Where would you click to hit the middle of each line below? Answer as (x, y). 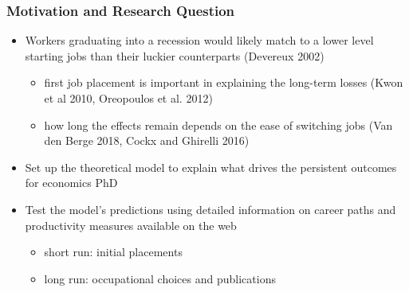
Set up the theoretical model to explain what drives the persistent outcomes (211, 167)
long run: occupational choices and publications (160, 278)
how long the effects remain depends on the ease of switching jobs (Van (218, 125)
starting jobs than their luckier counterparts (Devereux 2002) (175, 55)
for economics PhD (71, 183)
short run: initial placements (113, 252)
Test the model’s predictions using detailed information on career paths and (210, 209)
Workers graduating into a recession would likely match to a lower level (199, 40)
